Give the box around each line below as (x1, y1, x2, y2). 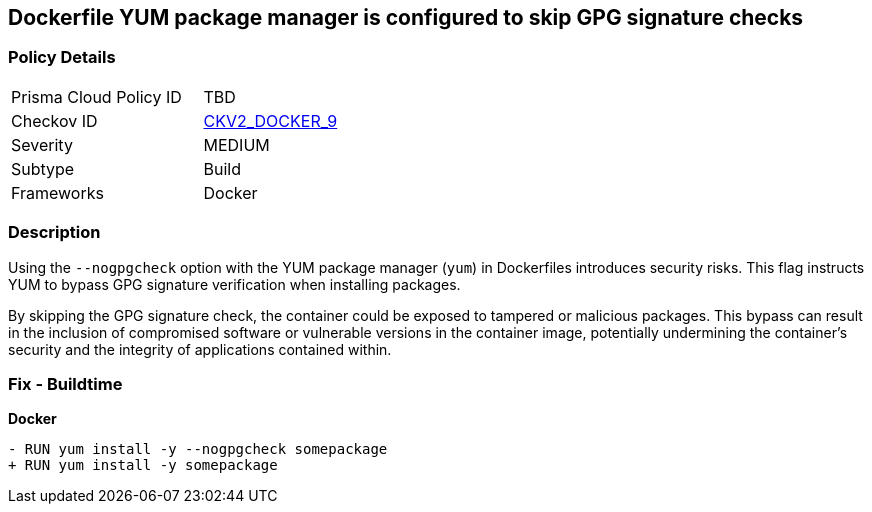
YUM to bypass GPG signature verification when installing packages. (8, 275, 461, 293)
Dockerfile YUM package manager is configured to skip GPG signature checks (8, 5, 804, 30)
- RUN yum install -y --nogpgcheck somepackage (8, 441, 388, 458)
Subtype (11, 158, 75, 179)
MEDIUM (203, 134, 270, 155)
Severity (11, 134, 73, 155)
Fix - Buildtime (8, 373, 123, 394)
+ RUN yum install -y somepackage (8, 457, 278, 474)
